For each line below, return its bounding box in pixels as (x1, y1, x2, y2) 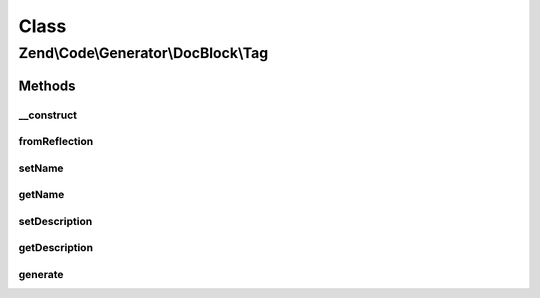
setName (18, 161, 64, 175)
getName (18, 188, 65, 202)
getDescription (18, 241, 94, 255)
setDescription (18, 214, 93, 228)
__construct (18, 108, 78, 122)
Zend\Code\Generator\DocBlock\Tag (18, 44, 269, 62)
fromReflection (18, 135, 94, 149)
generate (18, 267, 64, 281)
